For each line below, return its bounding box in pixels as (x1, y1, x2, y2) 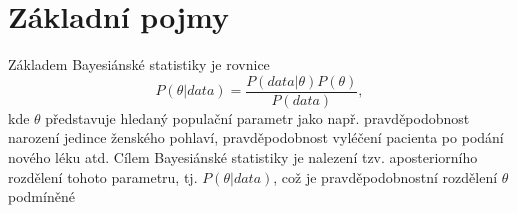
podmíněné (8, 186, 75, 207)
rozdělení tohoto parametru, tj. (8, 166, 198, 187)
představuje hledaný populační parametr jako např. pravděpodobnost (45, 107, 470, 128)
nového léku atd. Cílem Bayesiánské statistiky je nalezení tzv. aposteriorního (8, 146, 478, 167)
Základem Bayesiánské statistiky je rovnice (8, 54, 270, 75)
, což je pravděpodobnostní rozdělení (273, 166, 498, 187)
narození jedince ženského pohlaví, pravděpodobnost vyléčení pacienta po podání (8, 127, 504, 148)
